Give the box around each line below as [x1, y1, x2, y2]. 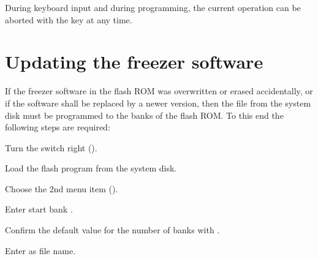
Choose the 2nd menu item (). [5, 182, 118, 195]
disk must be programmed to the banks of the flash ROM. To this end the [5, 108, 284, 121]
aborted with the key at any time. [5, 13, 132, 26]
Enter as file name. [5, 244, 76, 257]
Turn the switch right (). [5, 141, 97, 154]
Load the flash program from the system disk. [5, 162, 177, 175]
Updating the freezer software [5, 49, 263, 74]
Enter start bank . [5, 203, 73, 216]
